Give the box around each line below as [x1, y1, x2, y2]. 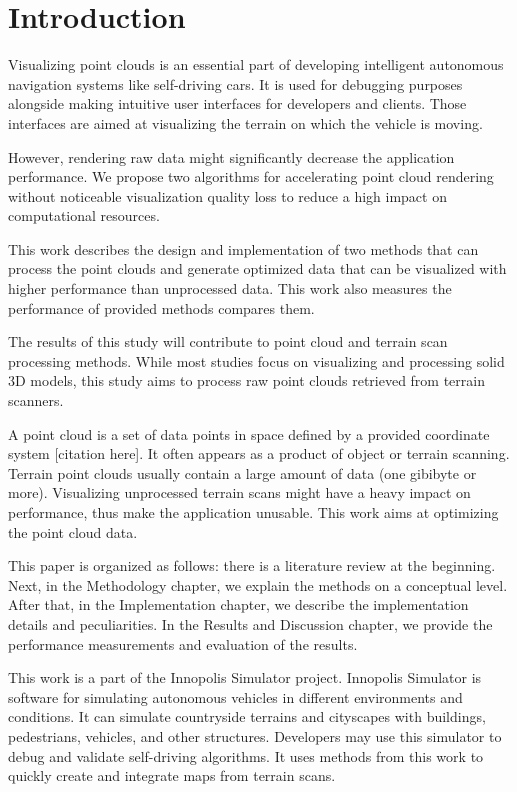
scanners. [8, 390, 64, 411]
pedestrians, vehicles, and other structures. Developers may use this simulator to [8, 725, 502, 746]
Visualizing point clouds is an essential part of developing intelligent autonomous [8, 54, 504, 75]
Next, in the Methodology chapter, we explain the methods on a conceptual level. [8, 574, 508, 595]
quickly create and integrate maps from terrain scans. [8, 765, 336, 786]
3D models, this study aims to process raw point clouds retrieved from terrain [8, 370, 485, 391]
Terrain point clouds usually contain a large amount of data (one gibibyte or [8, 462, 477, 483]
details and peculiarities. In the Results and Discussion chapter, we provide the [8, 613, 493, 634]
